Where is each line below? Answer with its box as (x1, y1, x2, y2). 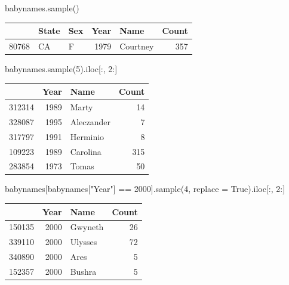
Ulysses (70, 236, 97, 248)
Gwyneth (70, 221, 104, 233)
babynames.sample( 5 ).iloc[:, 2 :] (5, 63, 118, 75)
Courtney (119, 39, 154, 52)
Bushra (70, 265, 97, 277)
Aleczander (70, 115, 110, 128)
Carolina (70, 145, 102, 157)
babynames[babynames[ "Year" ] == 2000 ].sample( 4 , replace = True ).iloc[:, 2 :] (5, 182, 285, 195)
